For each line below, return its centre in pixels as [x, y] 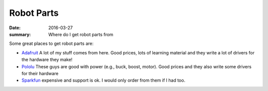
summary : [20, 34]
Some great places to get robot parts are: [51, 44]
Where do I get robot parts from [81, 34]
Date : [15, 28]
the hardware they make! [47, 60]
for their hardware [40, 73]
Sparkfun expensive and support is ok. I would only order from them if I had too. [103, 80]
